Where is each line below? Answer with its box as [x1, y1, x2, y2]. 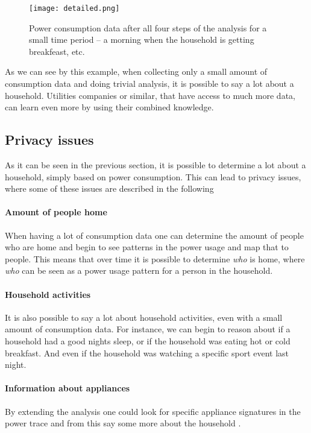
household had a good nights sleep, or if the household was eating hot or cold [5, 334, 291, 347]
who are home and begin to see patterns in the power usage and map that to [5, 241, 289, 253]
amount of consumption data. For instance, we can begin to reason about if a [5, 323, 291, 335]
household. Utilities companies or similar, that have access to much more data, [5, 89, 295, 101]
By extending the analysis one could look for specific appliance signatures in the [5, 405, 301, 417]
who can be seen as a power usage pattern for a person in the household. [5, 264, 273, 277]
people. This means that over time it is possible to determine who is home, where [5, 252, 305, 265]
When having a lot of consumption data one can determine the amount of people [5, 229, 304, 241]
